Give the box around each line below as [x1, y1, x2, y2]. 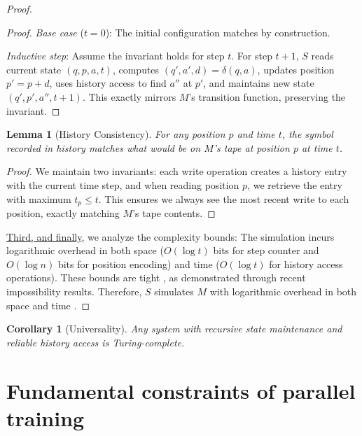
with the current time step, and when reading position [6, 177, 239, 192]
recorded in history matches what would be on [6, 140, 201, 155]
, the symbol [281, 127, 333, 141]
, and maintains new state [203, 76, 314, 90]
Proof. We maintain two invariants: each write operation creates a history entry [6, 164, 347, 178]
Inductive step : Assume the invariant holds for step [6, 48, 225, 63]
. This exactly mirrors [82, 89, 176, 104]
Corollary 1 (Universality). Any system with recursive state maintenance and [6, 321, 342, 336]
